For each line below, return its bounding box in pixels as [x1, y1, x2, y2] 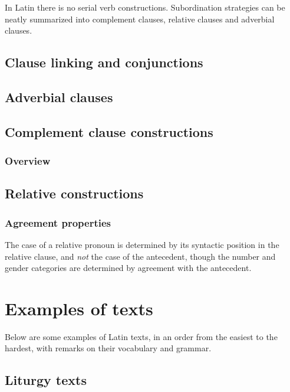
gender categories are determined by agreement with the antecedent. [5, 262, 252, 274]
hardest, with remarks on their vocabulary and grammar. [5, 342, 212, 354]
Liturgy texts [5, 371, 87, 389]
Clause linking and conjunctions [5, 53, 203, 71]
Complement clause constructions [5, 122, 213, 141]
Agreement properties [5, 215, 111, 230]
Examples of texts [5, 296, 153, 320]
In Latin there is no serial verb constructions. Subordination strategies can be [5, 1, 285, 13]
